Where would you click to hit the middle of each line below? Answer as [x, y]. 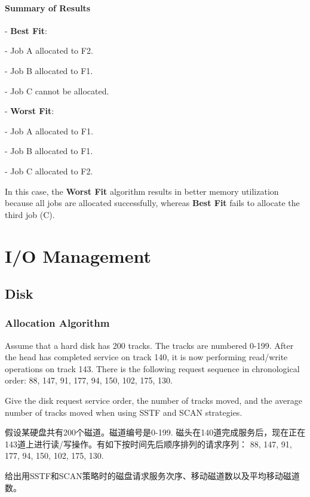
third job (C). [30, 214]
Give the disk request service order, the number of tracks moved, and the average [154, 401]
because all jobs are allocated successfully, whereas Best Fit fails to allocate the [152, 203]
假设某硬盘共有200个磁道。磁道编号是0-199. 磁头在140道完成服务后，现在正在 [155, 432]
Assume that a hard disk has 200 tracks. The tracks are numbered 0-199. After [149, 345]
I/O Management [78, 255]
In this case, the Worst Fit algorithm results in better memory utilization [142, 191]
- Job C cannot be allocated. [57, 90]
